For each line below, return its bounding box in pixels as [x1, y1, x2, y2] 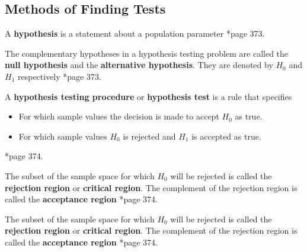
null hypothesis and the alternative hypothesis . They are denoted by [5, 59, 273, 71]
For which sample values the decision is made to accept [18, 110, 219, 122]
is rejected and [123, 130, 176, 142]
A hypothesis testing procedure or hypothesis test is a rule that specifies [5, 90, 292, 102]
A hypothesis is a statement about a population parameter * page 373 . [5, 27, 265, 40]
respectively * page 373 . [17, 70, 101, 82]
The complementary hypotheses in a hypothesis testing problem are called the [5, 47, 289, 59]
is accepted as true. [191, 130, 261, 142]
